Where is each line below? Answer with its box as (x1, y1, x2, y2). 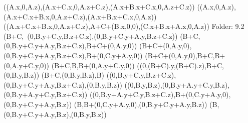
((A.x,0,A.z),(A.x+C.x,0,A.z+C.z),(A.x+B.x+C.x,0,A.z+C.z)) (4, 1, 195, 11)
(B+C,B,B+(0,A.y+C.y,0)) (51, 60, 135, 70)
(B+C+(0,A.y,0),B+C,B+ (145, 50, 225, 60)
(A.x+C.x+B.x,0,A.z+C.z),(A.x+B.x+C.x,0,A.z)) (4, 11, 157, 21)
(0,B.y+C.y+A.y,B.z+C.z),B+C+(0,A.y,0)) (4, 40, 137, 51)
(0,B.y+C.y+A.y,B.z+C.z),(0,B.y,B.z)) (4, 79, 122, 90)
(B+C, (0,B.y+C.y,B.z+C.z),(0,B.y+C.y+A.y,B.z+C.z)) (4, 30, 178, 41)
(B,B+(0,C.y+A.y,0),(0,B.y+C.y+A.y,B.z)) (74, 99, 207, 109)
